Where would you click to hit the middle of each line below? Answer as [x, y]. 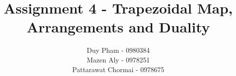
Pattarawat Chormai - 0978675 [118, 69]
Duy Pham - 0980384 [118, 50]
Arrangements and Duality [118, 27]
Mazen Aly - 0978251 [118, 59]
